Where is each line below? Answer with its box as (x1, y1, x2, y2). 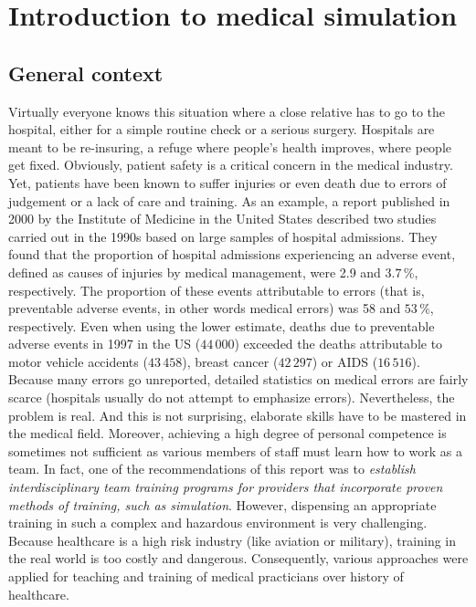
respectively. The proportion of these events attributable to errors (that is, (8, 280, 425, 299)
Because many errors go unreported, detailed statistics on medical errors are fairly (8, 370, 469, 389)
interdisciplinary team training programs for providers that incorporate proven (8, 477, 443, 497)
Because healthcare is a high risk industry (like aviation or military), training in (8, 530, 456, 549)
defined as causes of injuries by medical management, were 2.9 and (8, 262, 381, 281)
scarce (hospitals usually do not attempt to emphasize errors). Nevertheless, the (8, 388, 455, 407)
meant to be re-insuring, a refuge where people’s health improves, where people (8, 137, 451, 156)
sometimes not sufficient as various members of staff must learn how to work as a (8, 441, 462, 460)
